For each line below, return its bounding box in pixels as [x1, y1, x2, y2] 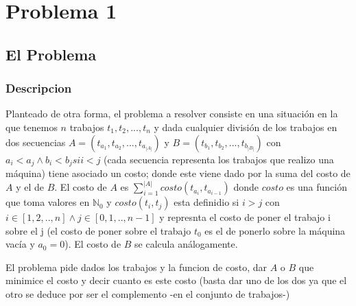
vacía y [5, 237, 35, 251]
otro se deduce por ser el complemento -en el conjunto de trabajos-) [5, 287, 290, 301]
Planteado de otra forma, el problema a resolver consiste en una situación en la [5, 106, 338, 121]
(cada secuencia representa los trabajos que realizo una [104, 152, 334, 166]
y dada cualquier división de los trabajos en [154, 119, 337, 134]
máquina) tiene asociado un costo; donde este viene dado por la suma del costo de [5, 166, 351, 180]
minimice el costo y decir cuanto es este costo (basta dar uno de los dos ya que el [5, 273, 347, 287]
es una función [286, 180, 347, 194]
